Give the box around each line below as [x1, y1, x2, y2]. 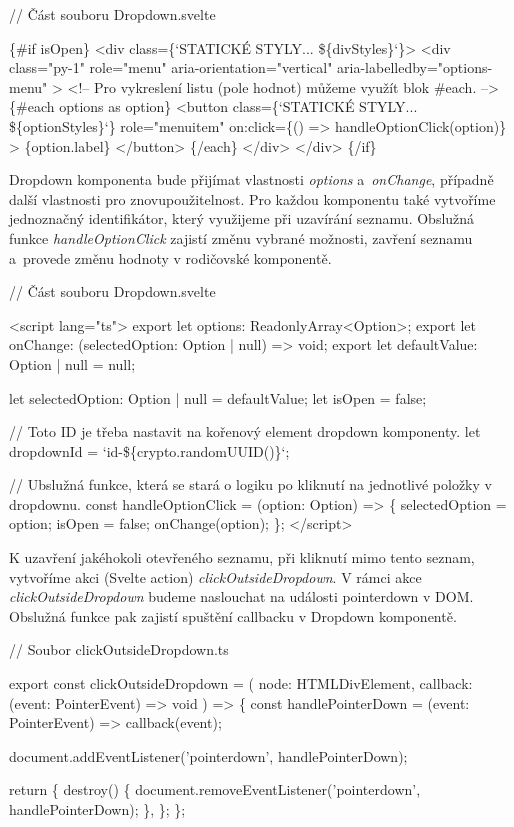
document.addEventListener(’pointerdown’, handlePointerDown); [9, 745, 408, 766]
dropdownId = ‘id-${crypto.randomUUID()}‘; [9, 440, 290, 461]
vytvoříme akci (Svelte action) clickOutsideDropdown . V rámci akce [9, 566, 422, 587]
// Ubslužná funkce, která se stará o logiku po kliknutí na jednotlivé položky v [9, 474, 492, 495]
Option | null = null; [9, 353, 136, 374]
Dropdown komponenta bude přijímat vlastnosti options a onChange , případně [9, 169, 494, 190]
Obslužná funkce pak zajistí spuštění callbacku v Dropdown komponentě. [9, 605, 457, 626]
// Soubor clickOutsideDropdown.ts [9, 639, 229, 660]
